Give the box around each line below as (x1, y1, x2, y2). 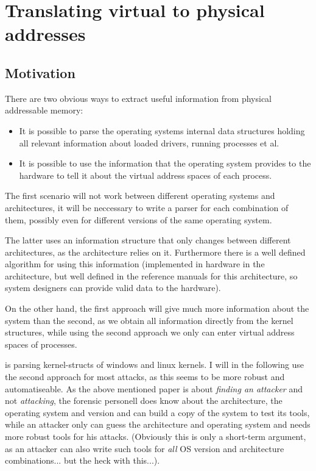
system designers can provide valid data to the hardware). (5, 281, 221, 294)
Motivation (5, 63, 75, 82)
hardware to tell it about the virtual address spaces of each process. (19, 168, 272, 181)
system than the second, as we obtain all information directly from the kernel (5, 314, 293, 326)
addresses (5, 21, 86, 46)
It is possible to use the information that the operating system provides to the (19, 157, 311, 170)
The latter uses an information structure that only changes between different (5, 234, 291, 246)
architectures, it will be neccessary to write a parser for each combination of (5, 201, 289, 214)
